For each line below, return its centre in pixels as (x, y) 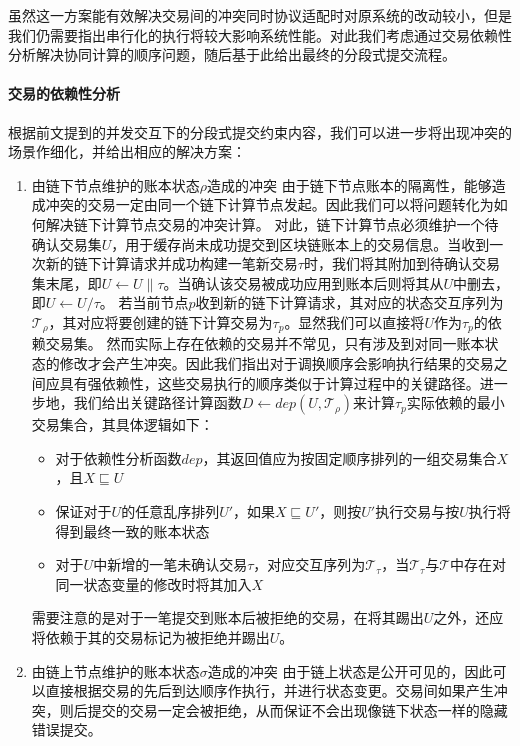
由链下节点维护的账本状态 (115, 184)
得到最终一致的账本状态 (132, 530)
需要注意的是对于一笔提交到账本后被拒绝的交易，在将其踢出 (227, 617)
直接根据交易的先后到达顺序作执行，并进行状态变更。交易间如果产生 (269, 690)
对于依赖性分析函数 (118, 457)
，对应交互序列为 (309, 564)
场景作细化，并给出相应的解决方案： (127, 151)
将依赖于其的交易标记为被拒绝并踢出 (150, 636)
